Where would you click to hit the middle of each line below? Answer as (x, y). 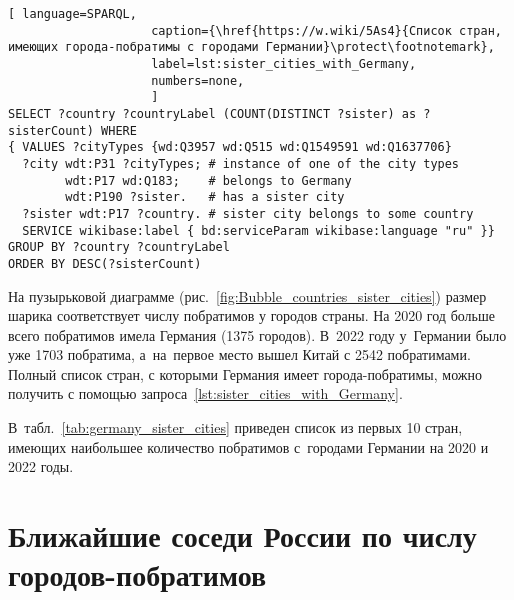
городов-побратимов (137, 574)
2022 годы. (41, 466)
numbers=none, (198, 80)
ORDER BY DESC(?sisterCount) (105, 263)
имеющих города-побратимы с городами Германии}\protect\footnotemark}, (251, 47)
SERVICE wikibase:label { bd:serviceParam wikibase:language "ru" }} (258, 230)
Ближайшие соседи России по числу (242, 535)
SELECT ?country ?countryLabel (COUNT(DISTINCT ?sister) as (212, 113)
